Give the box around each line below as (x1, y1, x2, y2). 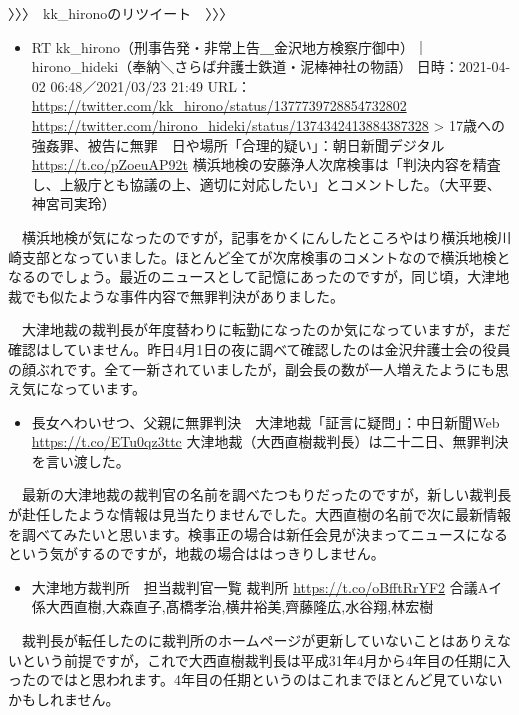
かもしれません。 (8, 688, 120, 709)
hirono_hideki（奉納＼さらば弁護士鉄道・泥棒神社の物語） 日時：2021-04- (31, 56, 511, 77)
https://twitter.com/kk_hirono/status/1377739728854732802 (31, 95, 407, 116)
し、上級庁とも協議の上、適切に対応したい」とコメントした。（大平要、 (31, 173, 501, 194)
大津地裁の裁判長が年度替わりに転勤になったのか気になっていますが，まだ (21, 319, 511, 340)
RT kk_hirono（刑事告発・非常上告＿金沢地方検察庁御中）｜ (31, 36, 428, 57)
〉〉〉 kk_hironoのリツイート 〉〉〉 (8, 3, 234, 23)
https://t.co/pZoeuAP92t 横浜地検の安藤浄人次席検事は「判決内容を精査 (31, 154, 501, 175)
